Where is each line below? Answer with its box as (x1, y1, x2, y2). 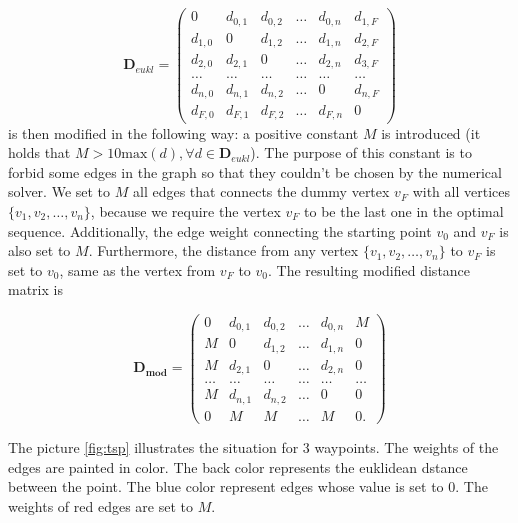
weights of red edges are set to (8, 495, 193, 516)
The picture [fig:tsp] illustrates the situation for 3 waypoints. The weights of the (8, 436, 499, 457)
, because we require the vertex (90, 200, 281, 221)
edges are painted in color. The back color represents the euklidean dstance (8, 456, 468, 477)
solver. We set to (8, 181, 111, 202)
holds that (8, 142, 71, 163)
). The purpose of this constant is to (250, 142, 472, 163)
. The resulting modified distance (268, 259, 471, 280)
